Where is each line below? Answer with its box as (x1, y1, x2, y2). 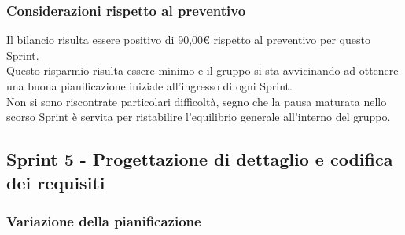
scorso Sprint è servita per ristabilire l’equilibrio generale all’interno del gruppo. (6, 108, 391, 125)
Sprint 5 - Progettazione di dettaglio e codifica (6, 147, 393, 171)
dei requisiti (6, 170, 105, 194)
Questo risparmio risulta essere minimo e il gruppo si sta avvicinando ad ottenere (6, 62, 399, 79)
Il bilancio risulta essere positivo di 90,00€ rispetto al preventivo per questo (6, 31, 370, 48)
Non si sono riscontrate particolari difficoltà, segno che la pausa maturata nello (6, 93, 387, 109)
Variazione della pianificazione (6, 211, 201, 230)
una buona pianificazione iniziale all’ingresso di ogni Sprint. (6, 78, 293, 94)
